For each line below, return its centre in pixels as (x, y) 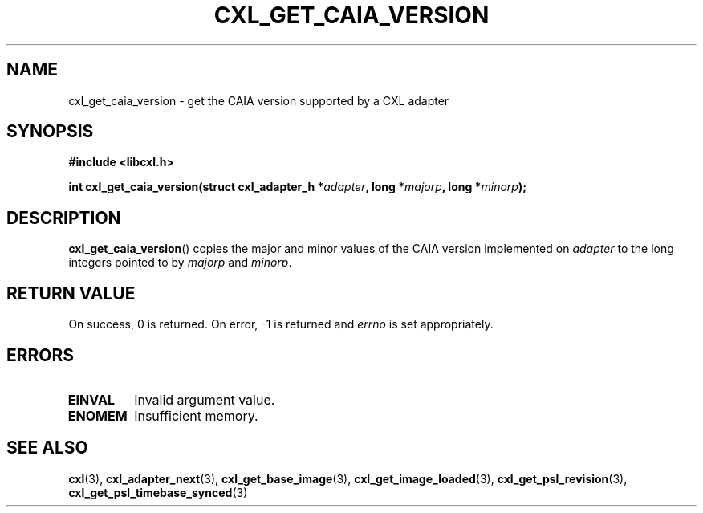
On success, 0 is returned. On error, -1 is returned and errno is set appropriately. (281, 324)
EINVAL (91, 399)
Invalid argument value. (205, 399)
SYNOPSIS (50, 132)
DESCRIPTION (64, 218)
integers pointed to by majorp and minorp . (180, 263)
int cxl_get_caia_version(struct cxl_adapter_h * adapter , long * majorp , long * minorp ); (297, 187)
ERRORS (41, 355)
